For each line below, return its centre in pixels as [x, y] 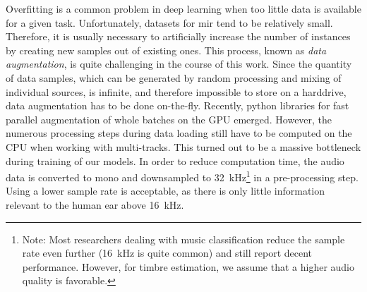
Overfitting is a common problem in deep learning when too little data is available [183, 8]
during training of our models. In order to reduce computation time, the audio [175, 160]
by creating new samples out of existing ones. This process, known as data [166, 50]
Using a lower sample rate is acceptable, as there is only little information [166, 191]
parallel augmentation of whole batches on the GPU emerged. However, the [169, 119]
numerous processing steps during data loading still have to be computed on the [179, 133]
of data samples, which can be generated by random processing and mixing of [174, 77]
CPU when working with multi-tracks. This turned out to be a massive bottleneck [183, 146]
